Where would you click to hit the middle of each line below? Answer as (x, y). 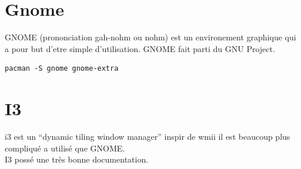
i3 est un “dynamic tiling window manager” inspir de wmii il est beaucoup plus (148, 137)
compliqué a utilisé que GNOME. (65, 148)
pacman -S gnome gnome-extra (62, 69)
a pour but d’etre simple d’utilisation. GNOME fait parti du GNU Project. (140, 48)
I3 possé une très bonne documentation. (77, 159)
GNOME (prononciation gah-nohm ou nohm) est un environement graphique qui (150, 37)
